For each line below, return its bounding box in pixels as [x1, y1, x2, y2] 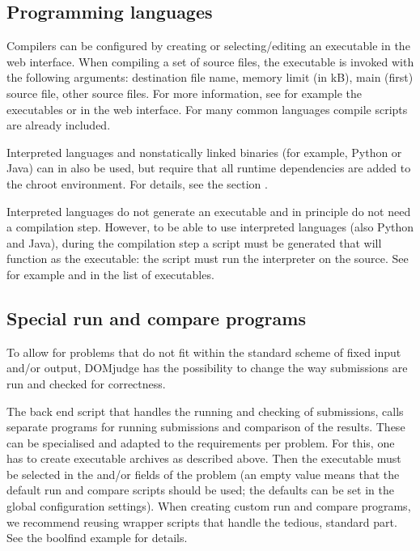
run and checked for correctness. [6, 375, 166, 392]
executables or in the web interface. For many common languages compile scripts [6, 100, 408, 117]
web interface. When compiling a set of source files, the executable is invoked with [6, 53, 414, 70]
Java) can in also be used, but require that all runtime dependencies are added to [6, 159, 411, 176]
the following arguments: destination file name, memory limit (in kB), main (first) [6, 69, 414, 86]
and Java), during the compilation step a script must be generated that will [6, 234, 382, 251]
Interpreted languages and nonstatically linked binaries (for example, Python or [6, 143, 402, 160]
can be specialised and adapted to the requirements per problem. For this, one [6, 434, 395, 451]
